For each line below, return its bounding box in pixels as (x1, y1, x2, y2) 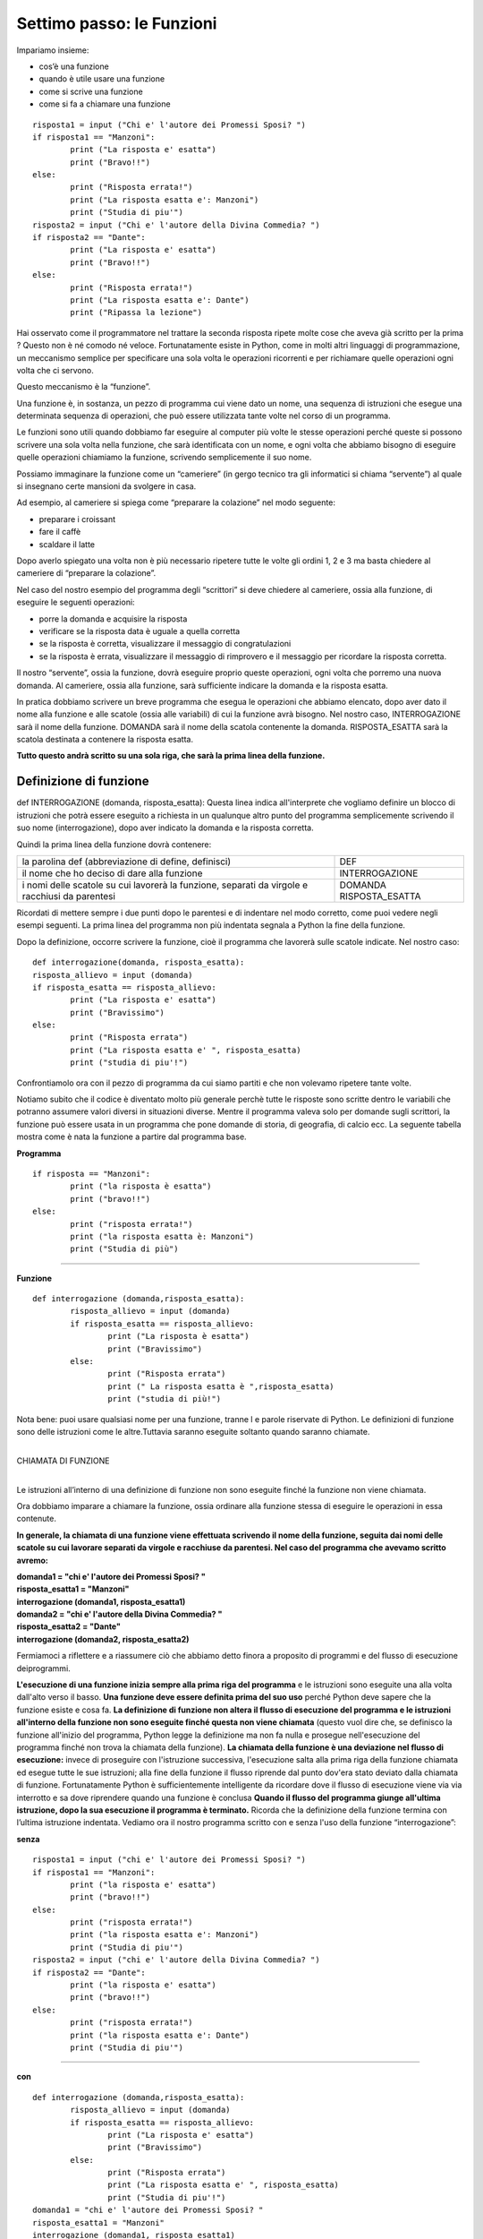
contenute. (16, 1514, 57, 1524)
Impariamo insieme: (16, 45, 89, 56)
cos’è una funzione (38, 61, 109, 72)
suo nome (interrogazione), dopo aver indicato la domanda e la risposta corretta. (16, 822, 314, 833)
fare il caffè (38, 527, 81, 537)
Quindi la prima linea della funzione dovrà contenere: (16, 838, 212, 850)
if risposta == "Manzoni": (32, 1169, 151, 1179)
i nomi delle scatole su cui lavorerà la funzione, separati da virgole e (21, 879, 309, 891)
